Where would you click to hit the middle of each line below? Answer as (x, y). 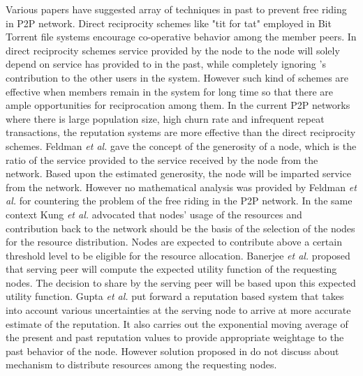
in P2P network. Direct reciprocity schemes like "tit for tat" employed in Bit (169, 23)
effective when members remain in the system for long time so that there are (170, 91)
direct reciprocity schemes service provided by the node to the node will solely (173, 50)
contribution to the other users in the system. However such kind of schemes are (177, 77)
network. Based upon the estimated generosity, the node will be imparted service (178, 173)
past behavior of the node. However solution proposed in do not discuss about (172, 351)
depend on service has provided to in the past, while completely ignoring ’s (166, 64)
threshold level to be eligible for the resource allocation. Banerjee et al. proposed (178, 255)
